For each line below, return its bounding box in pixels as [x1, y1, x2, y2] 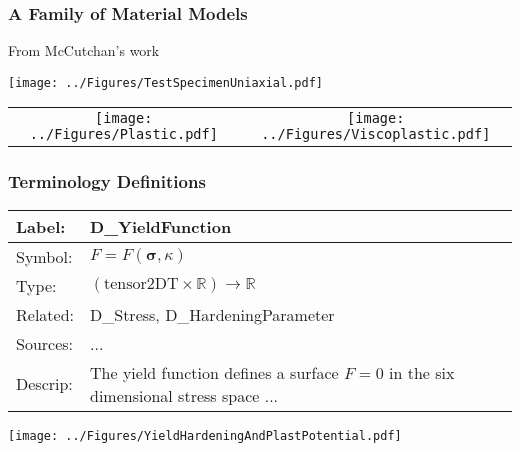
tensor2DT [104, 276, 179, 293]
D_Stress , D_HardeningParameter [90, 302, 335, 326]
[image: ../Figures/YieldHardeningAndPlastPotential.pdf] [8, 428, 402, 443]
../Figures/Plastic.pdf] [29, 126, 218, 143]
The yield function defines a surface [90, 360, 339, 384]
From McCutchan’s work [8, 40, 160, 61]
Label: [16, 214, 66, 238]
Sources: [16, 331, 74, 355]
